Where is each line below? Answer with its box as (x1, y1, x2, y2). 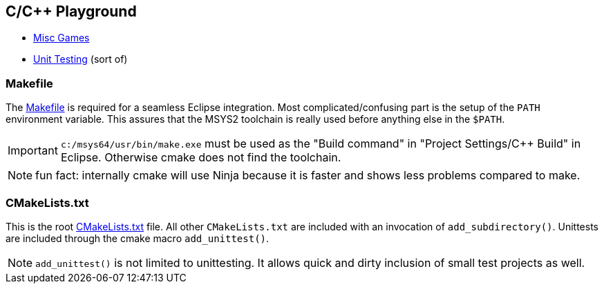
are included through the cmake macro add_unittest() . (6, 232, 270, 244)
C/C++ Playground (6, 3, 137, 20)
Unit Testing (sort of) (33, 53, 128, 66)
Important (8, 143, 58, 158)
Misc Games (33, 32, 90, 44)
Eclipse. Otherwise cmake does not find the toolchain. (60, 150, 341, 165)
